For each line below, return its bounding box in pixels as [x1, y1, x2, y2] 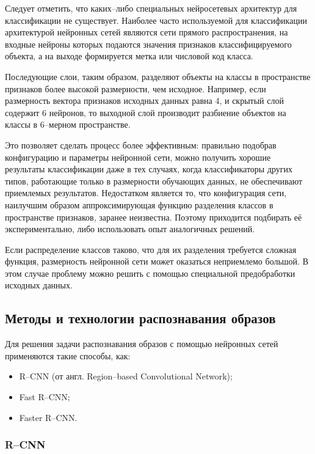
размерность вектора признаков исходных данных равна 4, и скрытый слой [5, 94, 284, 107]
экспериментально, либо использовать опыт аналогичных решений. [5, 222, 255, 235]
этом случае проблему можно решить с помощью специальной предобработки [5, 266, 295, 279]
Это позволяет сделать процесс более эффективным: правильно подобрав [5, 138, 277, 151]
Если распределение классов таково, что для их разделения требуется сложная [5, 243, 297, 255]
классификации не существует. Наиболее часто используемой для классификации [5, 13, 307, 26]
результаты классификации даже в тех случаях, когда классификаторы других [5, 163, 293, 175]
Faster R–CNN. [19, 411, 78, 423]
